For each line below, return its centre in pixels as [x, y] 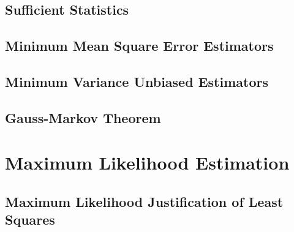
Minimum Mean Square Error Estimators [139, 46]
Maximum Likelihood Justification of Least [144, 201]
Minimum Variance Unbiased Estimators [137, 81]
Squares [30, 219]
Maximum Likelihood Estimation [147, 163]
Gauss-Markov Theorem [83, 117]
